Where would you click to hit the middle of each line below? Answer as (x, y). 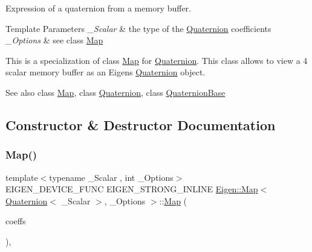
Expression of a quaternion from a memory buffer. (99, 8)
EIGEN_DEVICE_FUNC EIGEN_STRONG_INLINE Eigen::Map (132, 189)
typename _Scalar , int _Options (111, 177)
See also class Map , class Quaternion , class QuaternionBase (115, 92)
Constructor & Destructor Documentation (141, 124)
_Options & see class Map (54, 40)
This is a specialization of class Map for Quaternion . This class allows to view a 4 (157, 60)
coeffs (16, 221)
